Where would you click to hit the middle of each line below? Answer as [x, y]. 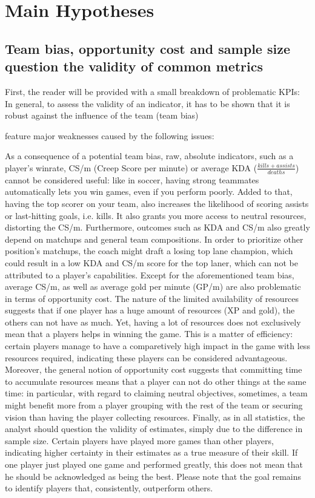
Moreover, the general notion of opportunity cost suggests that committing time [154, 369]
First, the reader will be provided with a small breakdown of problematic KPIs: [152, 91]
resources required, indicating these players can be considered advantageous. [146, 357]
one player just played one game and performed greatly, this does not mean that [154, 464]
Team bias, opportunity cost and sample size [148, 48]
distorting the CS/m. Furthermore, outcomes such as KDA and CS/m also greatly [157, 227]
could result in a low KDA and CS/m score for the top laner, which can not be [151, 262]
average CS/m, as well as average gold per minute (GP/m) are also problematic [153, 287]
